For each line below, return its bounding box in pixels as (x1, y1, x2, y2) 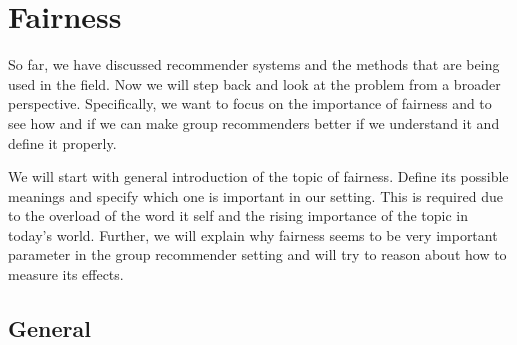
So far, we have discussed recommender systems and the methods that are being (8, 54, 500, 75)
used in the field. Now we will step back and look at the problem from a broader (8, 73, 501, 94)
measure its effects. (8, 264, 124, 285)
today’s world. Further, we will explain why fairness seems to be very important (8, 224, 498, 245)
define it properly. (8, 132, 117, 153)
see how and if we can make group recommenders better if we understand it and (8, 112, 500, 133)
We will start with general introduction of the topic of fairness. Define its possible (8, 166, 509, 187)
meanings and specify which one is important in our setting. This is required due (8, 185, 503, 206)
